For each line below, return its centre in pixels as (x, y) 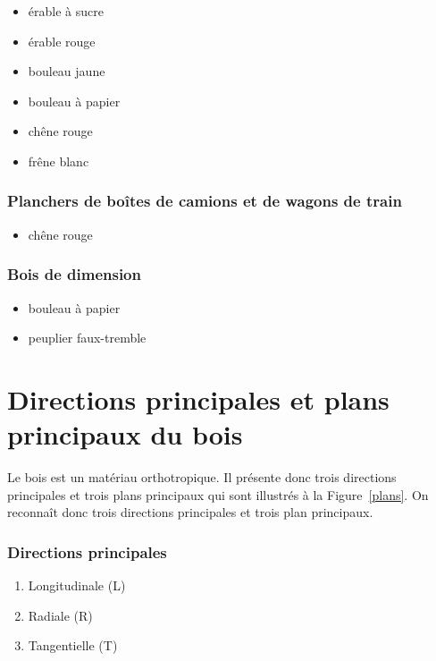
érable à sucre (66, 11)
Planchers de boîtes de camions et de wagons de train (205, 201)
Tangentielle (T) (73, 645)
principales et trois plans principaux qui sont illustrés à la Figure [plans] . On (218, 494)
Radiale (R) (60, 615)
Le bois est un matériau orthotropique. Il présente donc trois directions (202, 477)
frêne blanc (59, 161)
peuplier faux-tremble (87, 338)
